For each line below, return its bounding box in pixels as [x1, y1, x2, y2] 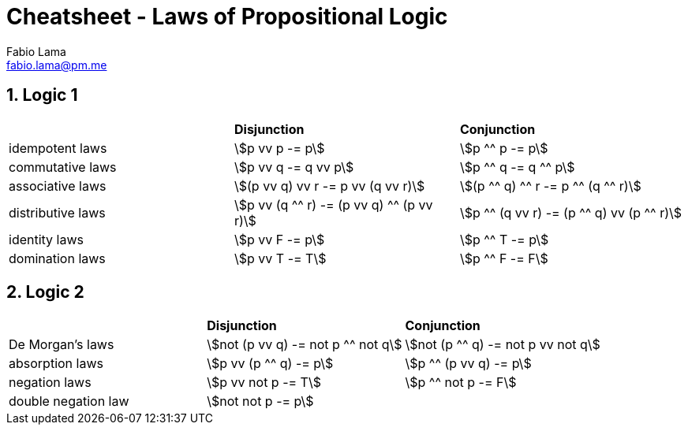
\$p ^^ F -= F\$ [459, 250, 548, 266]
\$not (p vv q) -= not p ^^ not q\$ [207, 336, 402, 353]
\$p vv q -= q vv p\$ [234, 158, 354, 175]
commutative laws [9, 158, 117, 175]
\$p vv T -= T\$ [234, 250, 327, 266]
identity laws [9, 231, 84, 247]
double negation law [9, 393, 129, 410]
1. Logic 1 [6, 85, 78, 106]
